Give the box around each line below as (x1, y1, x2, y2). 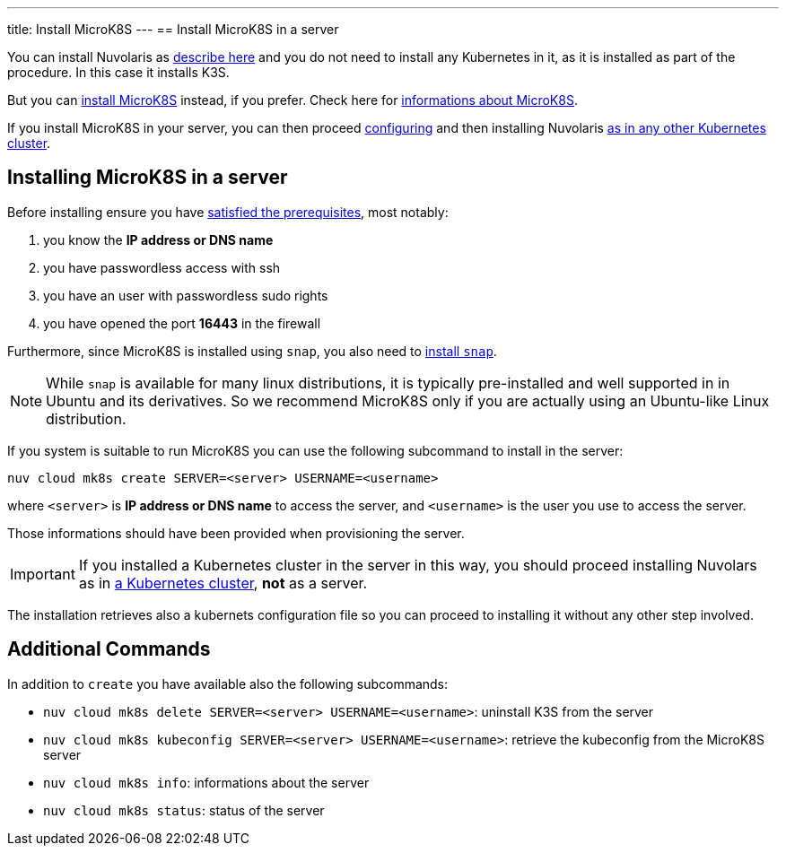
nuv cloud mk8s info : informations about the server (43, 774, 370, 790)
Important (10, 564, 75, 583)
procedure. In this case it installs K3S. (7, 65, 230, 80)
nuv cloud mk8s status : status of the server (43, 802, 325, 818)
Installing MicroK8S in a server (7, 166, 288, 189)
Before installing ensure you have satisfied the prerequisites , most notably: (7, 204, 449, 220)
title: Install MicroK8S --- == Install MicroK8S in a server (7, 22, 339, 37)
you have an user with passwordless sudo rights (43, 287, 328, 303)
